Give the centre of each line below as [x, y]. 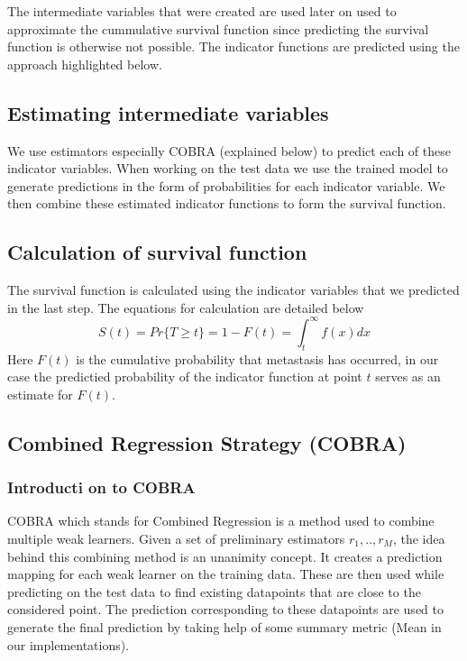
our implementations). [69, 644]
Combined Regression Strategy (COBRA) [207, 442]
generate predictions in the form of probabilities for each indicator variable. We [226, 185]
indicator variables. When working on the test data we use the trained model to [228, 168]
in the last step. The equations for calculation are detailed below [186, 307]
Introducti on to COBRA [101, 487]
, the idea [419, 539]
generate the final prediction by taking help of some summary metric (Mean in [224, 626]
